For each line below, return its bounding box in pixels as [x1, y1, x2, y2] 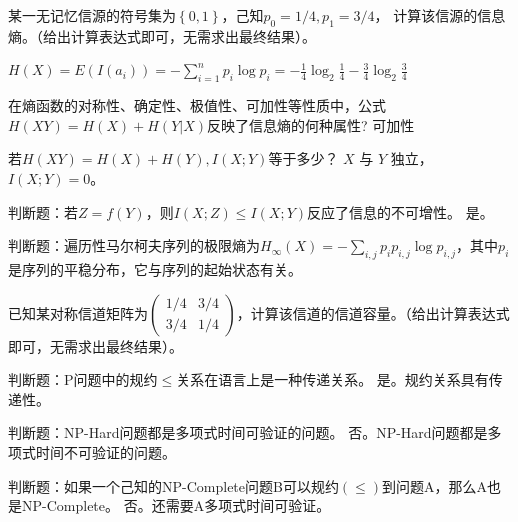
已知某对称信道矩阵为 [8, 302, 148, 323]
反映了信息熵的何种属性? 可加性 [207, 114, 415, 135]
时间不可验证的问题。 [35, 441, 176, 462]
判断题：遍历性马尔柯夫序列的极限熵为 [8, 235, 260, 256]
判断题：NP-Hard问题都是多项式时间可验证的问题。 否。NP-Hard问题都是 [8, 422, 488, 443]
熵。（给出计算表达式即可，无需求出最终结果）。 [8, 25, 316, 46]
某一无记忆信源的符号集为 [8, 5, 176, 25]
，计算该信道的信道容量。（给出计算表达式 [236, 302, 510, 323]
